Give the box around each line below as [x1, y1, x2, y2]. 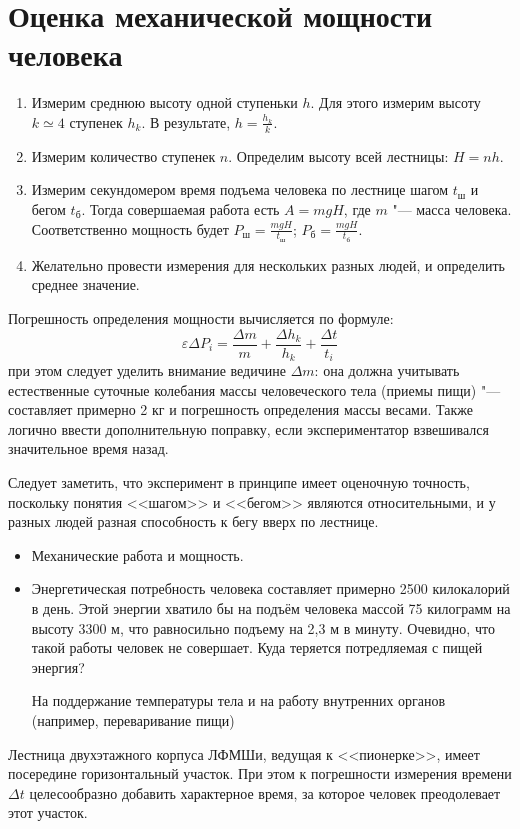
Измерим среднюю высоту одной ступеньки [31, 92, 298, 113]
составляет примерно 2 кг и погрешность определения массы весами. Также [8, 399, 473, 420]
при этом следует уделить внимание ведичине [8, 360, 286, 381]
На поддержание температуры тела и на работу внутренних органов [31, 690, 446, 711]
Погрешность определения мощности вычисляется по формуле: [8, 307, 394, 328]
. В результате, [141, 111, 231, 132]
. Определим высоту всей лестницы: [228, 145, 449, 166]
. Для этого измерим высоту [310, 92, 481, 113]
